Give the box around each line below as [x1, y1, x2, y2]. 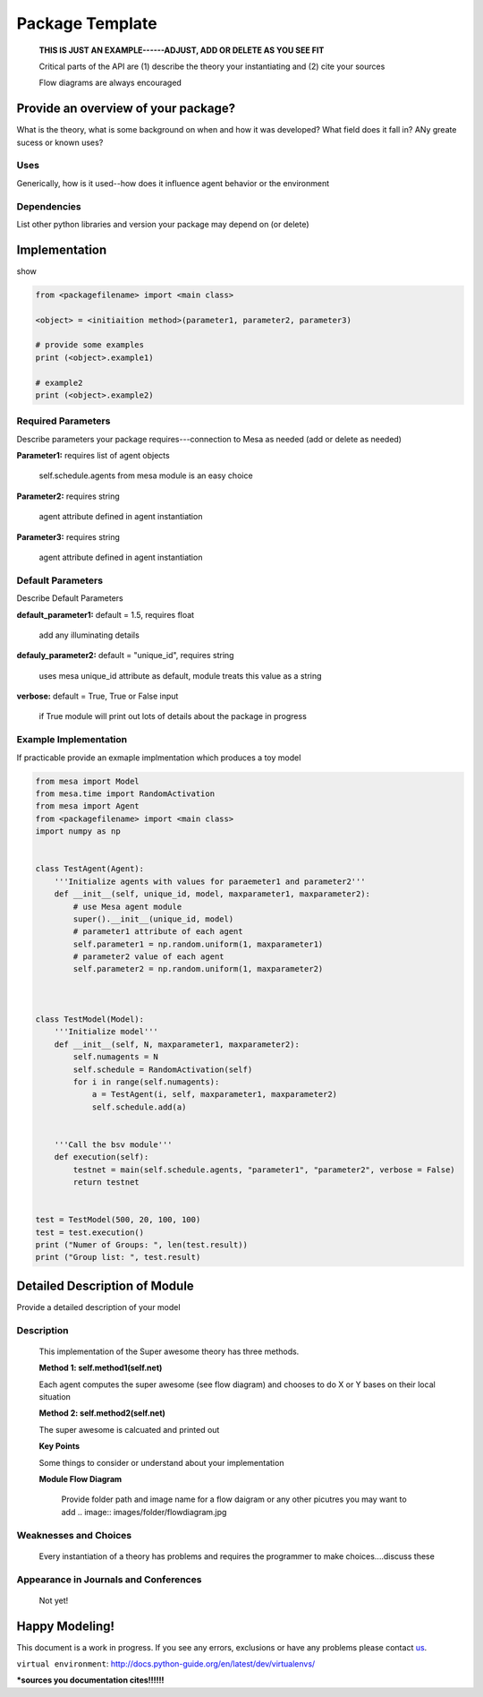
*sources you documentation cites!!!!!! [16, 1675, 165, 1685]
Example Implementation [16, 733, 128, 746]
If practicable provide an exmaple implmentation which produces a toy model [16, 752, 301, 763]
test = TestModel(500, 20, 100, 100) [35, 1214, 201, 1225]
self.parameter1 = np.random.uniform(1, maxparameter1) [72, 938, 324, 949]
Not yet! [38, 1595, 69, 1606]
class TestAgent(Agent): [35, 864, 145, 874]
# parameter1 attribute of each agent [72, 927, 243, 937]
